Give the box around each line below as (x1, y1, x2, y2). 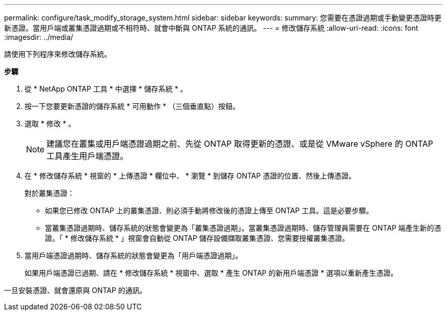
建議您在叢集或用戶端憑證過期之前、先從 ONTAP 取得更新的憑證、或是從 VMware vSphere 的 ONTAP (46, 139, 433, 149)
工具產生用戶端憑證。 (46, 151, 129, 161)
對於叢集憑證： (24, 189, 74, 197)
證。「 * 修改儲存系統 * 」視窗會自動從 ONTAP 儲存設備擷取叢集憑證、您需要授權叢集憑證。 (45, 234, 350, 242)
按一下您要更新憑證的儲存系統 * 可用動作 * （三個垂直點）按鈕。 (24, 102, 240, 110)
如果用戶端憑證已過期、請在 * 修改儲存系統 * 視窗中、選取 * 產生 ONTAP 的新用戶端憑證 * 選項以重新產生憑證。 (24, 268, 398, 277)
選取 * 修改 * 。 (24, 119, 76, 128)
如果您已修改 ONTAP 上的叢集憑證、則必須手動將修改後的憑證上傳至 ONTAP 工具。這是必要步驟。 (45, 206, 374, 215)
